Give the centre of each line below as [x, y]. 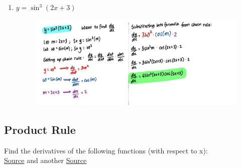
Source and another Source [45, 160]
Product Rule [40, 129]
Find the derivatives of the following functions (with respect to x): [106, 150]
